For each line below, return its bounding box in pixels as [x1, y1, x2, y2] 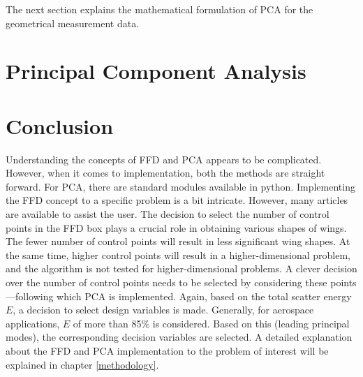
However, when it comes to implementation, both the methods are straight [6, 165, 325, 180]
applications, [6, 316, 60, 330]
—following [6, 288, 54, 303]
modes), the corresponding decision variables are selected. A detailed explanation [6, 330, 353, 344]
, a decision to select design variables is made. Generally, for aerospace [13, 302, 314, 317]
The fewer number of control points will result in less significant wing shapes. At [6, 234, 350, 249]
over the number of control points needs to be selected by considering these [6, 275, 327, 290]
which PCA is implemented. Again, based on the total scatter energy [57, 288, 352, 303]
